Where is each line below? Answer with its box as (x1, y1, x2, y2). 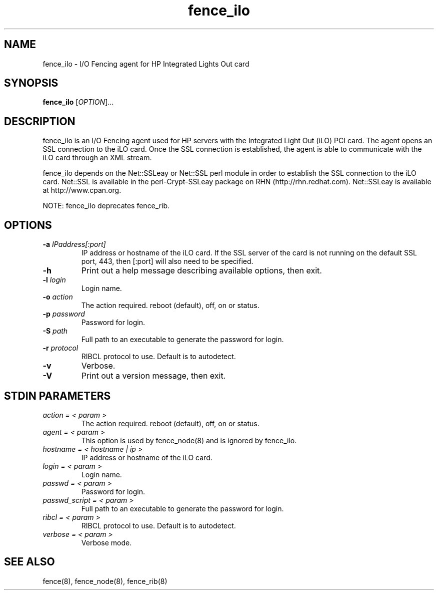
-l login (42, 275, 66, 284)
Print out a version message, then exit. (81, 371, 226, 381)
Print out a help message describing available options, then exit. (81, 265, 322, 276)
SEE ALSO (4, 555, 55, 568)
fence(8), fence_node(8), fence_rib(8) (42, 576, 167, 585)
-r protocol (42, 344, 78, 353)
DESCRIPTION (4, 115, 75, 128)
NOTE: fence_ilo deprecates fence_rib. (42, 201, 170, 210)
